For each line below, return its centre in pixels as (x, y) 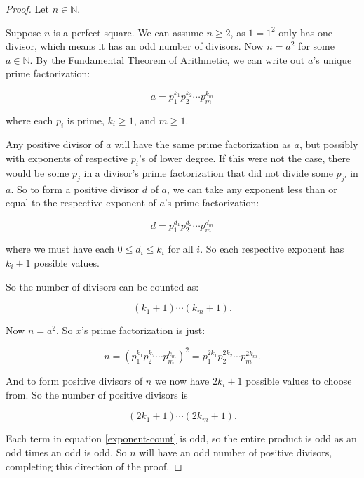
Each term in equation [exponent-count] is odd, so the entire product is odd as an (181, 438)
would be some (38, 172)
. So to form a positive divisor (75, 188)
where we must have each (60, 249)
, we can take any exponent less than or (252, 188)
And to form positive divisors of (74, 381)
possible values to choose (299, 381)
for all (181, 249)
